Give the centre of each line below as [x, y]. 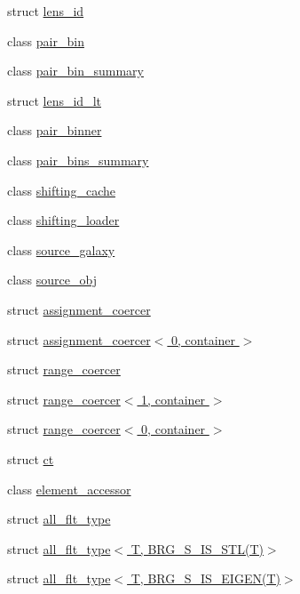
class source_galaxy [61, 249]
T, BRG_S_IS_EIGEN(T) [205, 578]
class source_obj [52, 280]
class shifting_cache [61, 190]
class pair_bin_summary [75, 71]
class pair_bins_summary [78, 160]
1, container [174, 399]
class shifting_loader [63, 220]
